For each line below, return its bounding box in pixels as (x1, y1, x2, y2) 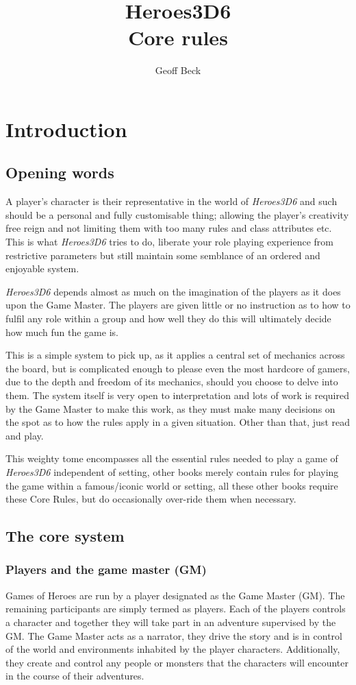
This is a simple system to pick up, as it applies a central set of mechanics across (5, 348, 345, 362)
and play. (5, 428, 44, 442)
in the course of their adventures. (5, 669, 144, 683)
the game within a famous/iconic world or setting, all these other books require (5, 478, 338, 492)
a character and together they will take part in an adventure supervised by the (5, 614, 336, 629)
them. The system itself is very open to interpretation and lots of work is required (5, 388, 349, 402)
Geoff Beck (155, 63, 201, 77)
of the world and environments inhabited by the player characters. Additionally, (5, 642, 340, 656)
